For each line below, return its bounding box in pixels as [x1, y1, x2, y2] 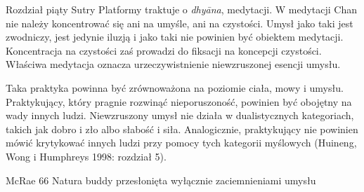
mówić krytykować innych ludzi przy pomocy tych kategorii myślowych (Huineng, [6, 135, 357, 150]
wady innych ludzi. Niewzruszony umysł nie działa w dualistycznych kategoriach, [6, 108, 354, 123]
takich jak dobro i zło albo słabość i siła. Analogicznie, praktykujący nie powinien [6, 121, 358, 136]
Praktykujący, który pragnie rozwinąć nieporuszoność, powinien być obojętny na [6, 94, 352, 109]
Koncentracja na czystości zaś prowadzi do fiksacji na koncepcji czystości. [6, 43, 322, 57]
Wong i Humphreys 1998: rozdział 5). [6, 149, 167, 163]
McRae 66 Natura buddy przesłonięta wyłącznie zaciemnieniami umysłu [6, 172, 316, 187]
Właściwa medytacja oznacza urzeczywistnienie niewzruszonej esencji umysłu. [6, 57, 341, 71]
